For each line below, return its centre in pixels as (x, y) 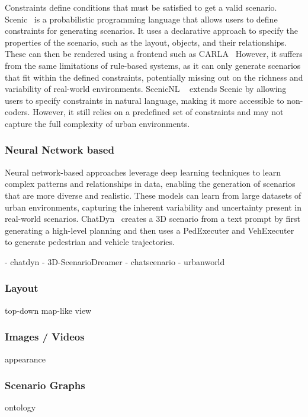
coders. (17, 112)
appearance (25, 359)
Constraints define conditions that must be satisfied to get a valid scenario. (141, 7)
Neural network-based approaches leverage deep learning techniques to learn (143, 172)
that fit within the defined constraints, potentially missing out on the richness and (154, 77)
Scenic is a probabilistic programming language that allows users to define (141, 19)
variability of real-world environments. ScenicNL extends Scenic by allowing (146, 89)
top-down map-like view (48, 310)
